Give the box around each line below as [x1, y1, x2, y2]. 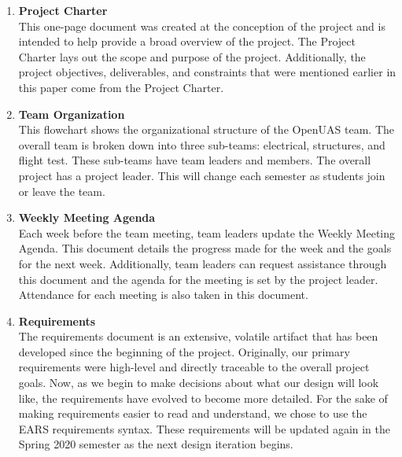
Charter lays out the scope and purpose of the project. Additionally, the [18, 48, 366, 64]
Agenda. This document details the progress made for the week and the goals [18, 240, 392, 256]
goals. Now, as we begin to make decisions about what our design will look [18, 374, 379, 391]
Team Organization [18, 105, 125, 122]
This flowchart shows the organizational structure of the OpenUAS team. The [18, 121, 395, 138]
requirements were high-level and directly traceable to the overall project [18, 359, 370, 375]
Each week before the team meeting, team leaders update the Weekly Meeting [18, 224, 396, 241]
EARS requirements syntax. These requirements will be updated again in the [18, 420, 390, 437]
